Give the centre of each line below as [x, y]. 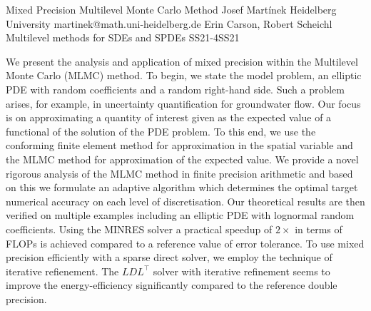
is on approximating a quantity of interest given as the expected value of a [169, 117]
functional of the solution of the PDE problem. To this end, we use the [161, 131]
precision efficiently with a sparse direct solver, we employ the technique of [169, 257]
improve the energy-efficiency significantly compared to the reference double [172, 285]
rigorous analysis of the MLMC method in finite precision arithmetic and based [179, 173]
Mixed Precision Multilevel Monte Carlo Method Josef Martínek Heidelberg [171, 9]
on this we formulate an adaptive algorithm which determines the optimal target [182, 187]
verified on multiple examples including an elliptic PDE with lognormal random [180, 215]
